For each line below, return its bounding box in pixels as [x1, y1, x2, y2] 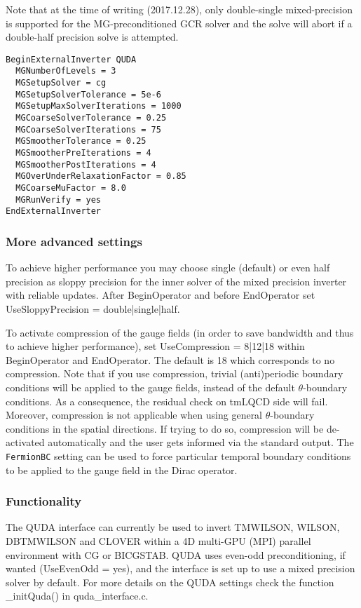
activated [6, 435, 45, 450]
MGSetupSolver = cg [15, 78, 107, 88]
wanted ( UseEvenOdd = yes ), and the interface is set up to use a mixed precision [6, 561, 355, 576]
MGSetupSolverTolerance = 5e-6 [15, 89, 161, 100]
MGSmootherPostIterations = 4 [15, 159, 156, 170]
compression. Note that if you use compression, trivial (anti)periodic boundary [6, 366, 343, 381]
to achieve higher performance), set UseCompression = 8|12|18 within [6, 339, 305, 353]
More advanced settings [6, 232, 142, 250]
